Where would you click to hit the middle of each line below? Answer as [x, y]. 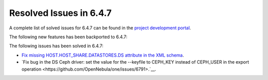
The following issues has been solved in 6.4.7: [56, 46]
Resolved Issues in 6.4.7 [60, 13]
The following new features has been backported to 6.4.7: [68, 37]
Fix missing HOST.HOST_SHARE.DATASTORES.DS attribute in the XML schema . [103, 55]
